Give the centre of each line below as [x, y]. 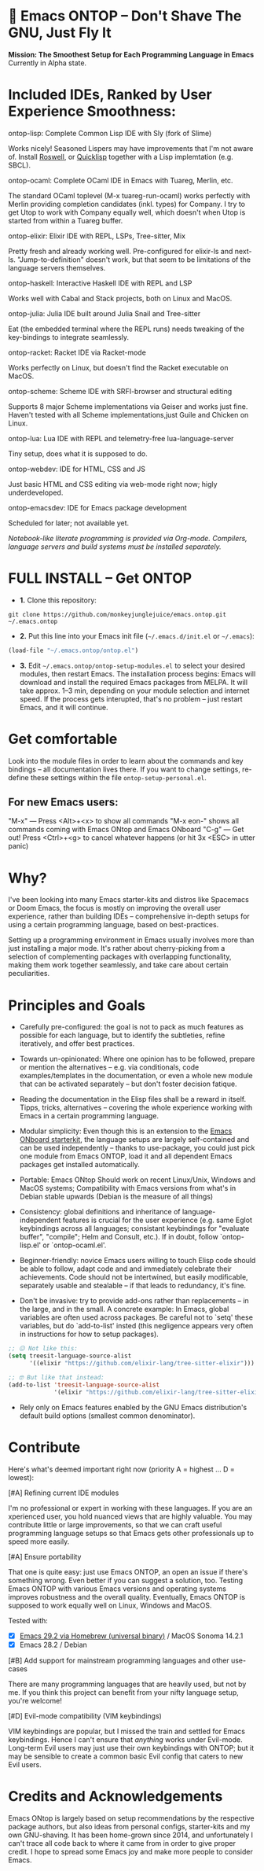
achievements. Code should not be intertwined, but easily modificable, [134, 1277]
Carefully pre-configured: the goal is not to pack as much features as [131, 1027]
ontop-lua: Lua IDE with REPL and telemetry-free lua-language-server [121, 438]
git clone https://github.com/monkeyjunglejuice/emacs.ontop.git [117, 614]
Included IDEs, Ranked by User [110, 95]
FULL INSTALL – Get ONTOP [100, 578]
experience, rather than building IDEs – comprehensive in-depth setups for [129, 916]
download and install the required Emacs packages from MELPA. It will [134, 682]
